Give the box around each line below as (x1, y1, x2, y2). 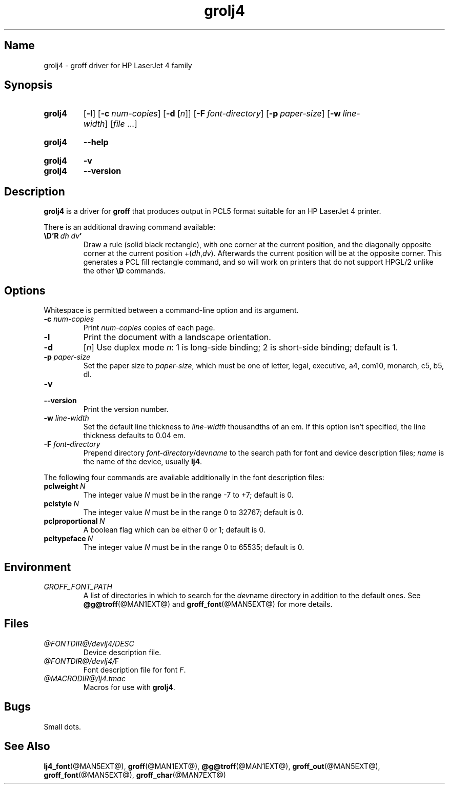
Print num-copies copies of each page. (83, 323, 215, 332)
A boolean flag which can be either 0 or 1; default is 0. (83, 525, 266, 535)
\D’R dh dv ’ (44, 231, 82, 241)
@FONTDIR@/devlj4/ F (44, 656, 119, 665)
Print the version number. (83, 405, 169, 414)
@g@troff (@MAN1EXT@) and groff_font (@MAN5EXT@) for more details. (83, 599, 333, 608)
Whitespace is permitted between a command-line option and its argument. (44, 306, 299, 315)
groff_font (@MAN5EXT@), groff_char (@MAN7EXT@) (44, 770, 226, 779)
